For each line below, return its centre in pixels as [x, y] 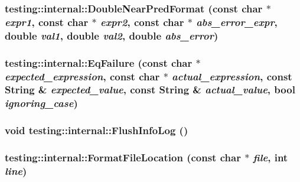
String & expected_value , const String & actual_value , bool [150, 90]
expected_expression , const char [82, 76]
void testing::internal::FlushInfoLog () [97, 130]
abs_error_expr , [237, 22]
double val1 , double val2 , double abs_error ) [112, 35]
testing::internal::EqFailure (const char [99, 62]
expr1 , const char [47, 22]
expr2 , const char [142, 22]
